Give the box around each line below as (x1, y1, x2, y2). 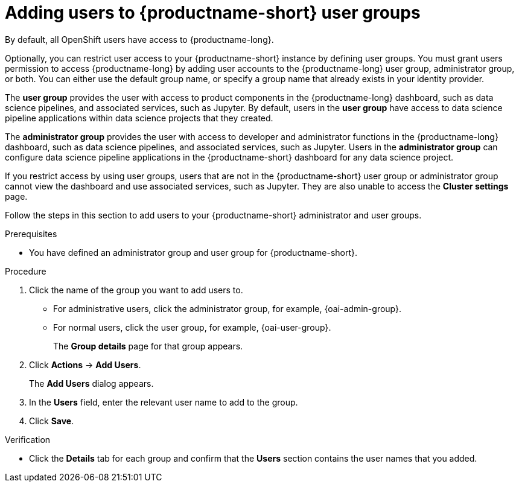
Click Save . (29, 415, 74, 426)
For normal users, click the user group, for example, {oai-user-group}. (53, 322, 331, 333)
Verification (5, 434, 51, 445)
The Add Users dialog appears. (29, 378, 154, 389)
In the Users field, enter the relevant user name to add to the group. (29, 396, 298, 407)
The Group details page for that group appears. (53, 340, 243, 351)
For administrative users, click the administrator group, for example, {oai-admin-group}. (53, 303, 402, 314)
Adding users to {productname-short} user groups (5, 2, 421, 23)
